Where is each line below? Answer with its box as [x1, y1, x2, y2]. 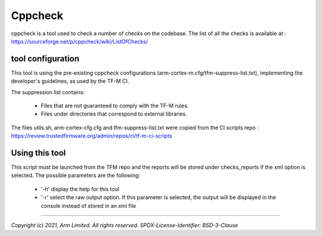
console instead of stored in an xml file [41, 202, 137, 209]
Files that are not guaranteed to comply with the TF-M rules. [41, 102, 189, 110]
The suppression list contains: [11, 88, 85, 95]
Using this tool [11, 148, 66, 158]
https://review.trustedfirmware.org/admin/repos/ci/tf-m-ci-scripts [11, 132, 172, 139]
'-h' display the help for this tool [41, 185, 119, 192]
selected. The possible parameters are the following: [11, 172, 140, 179]
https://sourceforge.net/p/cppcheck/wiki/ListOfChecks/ [11, 38, 148, 45]
